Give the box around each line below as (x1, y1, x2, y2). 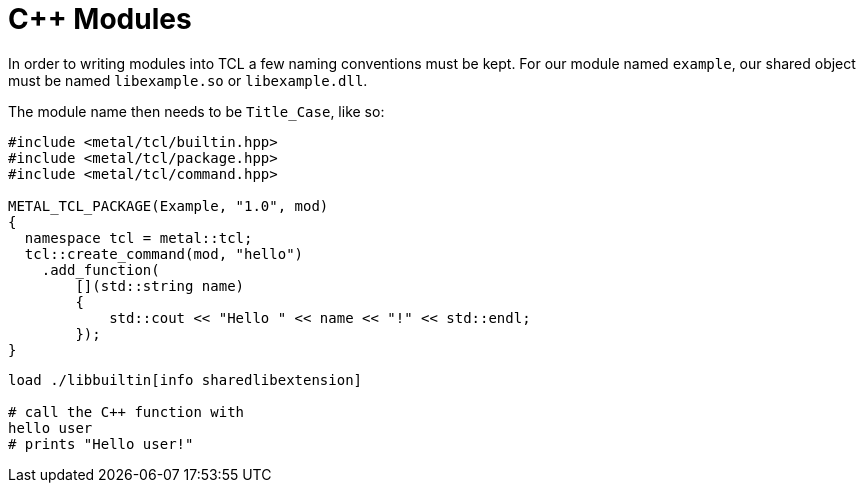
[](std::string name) (75, 277, 245, 294)
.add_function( (41, 261, 160, 278)
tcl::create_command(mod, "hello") (24, 245, 304, 262)
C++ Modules (8, 2, 192, 36)
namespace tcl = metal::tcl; (24, 229, 253, 246)
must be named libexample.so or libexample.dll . (8, 71, 368, 89)
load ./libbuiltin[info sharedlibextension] (8, 371, 363, 388)
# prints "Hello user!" (8, 435, 194, 452)
